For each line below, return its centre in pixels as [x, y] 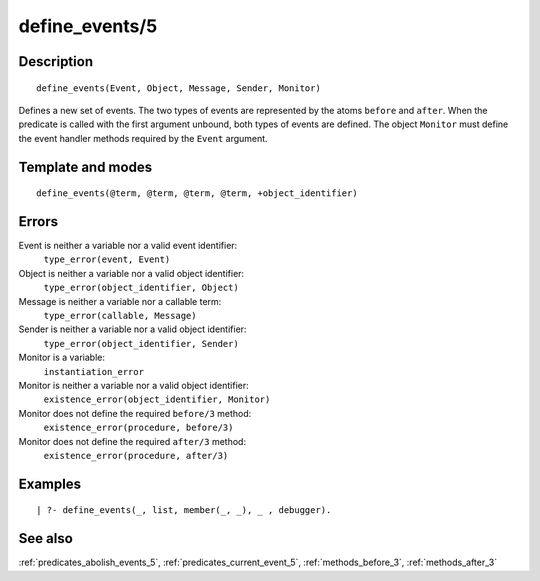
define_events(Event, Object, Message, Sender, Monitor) [179, 88]
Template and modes [85, 166]
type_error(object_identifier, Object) [141, 288]
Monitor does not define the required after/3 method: [132, 441]
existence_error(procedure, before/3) [138, 428]
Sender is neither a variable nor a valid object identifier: [132, 329]
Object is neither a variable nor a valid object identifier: [131, 273]
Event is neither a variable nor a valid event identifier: [128, 246]
